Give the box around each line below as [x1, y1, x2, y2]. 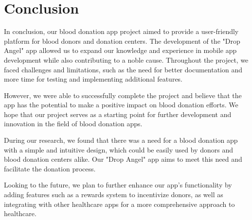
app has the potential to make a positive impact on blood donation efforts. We [4, 100, 238, 110]
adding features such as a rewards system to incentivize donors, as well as [4, 189, 223, 200]
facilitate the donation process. [4, 163, 96, 173]
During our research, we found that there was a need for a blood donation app [4, 135, 238, 145]
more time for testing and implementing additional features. [4, 74, 183, 84]
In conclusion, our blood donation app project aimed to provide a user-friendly [4, 26, 239, 36]
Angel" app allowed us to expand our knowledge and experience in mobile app [4, 45, 237, 55]
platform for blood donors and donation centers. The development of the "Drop [4, 35, 240, 46]
